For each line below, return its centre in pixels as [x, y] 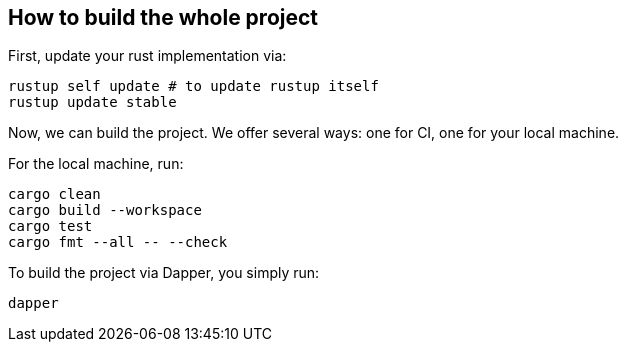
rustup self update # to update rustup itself [193, 86]
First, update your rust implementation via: [147, 56]
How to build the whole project [163, 17]
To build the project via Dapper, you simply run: [164, 273]
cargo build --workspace [105, 210]
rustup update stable [92, 102]
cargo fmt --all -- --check [118, 242]
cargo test [50, 226]
